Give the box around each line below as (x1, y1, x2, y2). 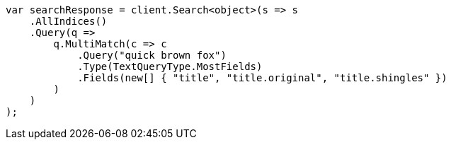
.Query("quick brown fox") (77, 50, 227, 61)
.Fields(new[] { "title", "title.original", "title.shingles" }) (77, 72, 447, 83)
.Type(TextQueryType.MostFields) (77, 61, 263, 72)
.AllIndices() (29, 16, 108, 27)
